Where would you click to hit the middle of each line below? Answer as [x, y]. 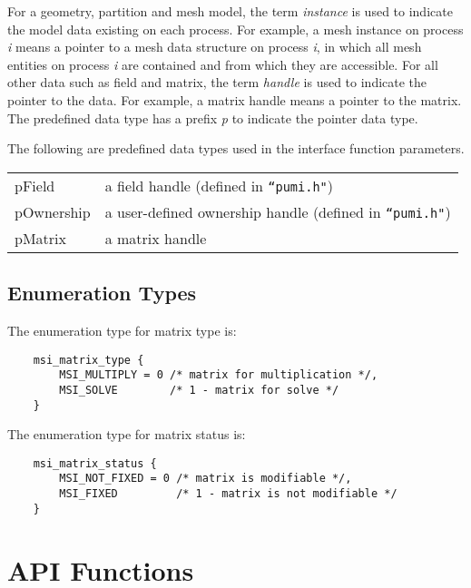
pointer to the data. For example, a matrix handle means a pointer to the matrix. [235, 99]
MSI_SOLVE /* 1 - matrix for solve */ [199, 390]
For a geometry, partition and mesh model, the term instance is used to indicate [230, 11]
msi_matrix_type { [88, 360]
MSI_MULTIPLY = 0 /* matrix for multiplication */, [219, 375]
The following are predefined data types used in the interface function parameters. [236, 148]
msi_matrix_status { [95, 463]
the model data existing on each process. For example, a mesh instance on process [235, 29]
